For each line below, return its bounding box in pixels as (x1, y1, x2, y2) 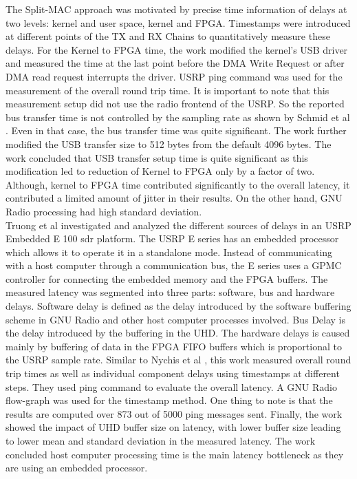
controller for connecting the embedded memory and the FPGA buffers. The (6, 271, 328, 286)
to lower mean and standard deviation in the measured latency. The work (6, 434, 316, 447)
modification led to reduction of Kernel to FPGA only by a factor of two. (6, 164, 315, 178)
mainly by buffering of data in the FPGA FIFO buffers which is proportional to (6, 339, 342, 353)
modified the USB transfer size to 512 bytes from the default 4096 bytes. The (6, 136, 332, 151)
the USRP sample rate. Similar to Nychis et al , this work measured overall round (6, 352, 351, 367)
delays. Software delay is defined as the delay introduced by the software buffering (6, 299, 351, 313)
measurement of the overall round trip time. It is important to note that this (6, 83, 329, 97)
